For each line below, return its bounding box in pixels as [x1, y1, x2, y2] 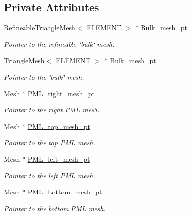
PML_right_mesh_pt [27, 88, 95, 98]
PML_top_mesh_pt [27, 121, 90, 131]
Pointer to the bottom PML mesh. [4, 203, 106, 213]
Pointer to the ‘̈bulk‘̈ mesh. [4, 71, 84, 82]
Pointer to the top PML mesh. [4, 137, 95, 148]
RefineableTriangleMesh [4, 22, 75, 33]
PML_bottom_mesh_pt [27, 187, 102, 197]
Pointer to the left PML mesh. [4, 170, 95, 180]
